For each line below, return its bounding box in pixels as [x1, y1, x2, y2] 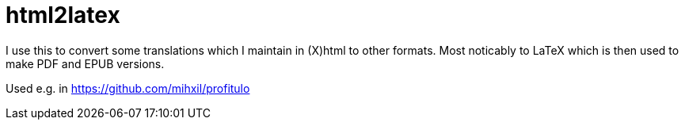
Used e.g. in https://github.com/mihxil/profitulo [6, 81, 250, 95]
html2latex [6, 2, 120, 29]
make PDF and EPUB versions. [6, 56, 165, 71]
